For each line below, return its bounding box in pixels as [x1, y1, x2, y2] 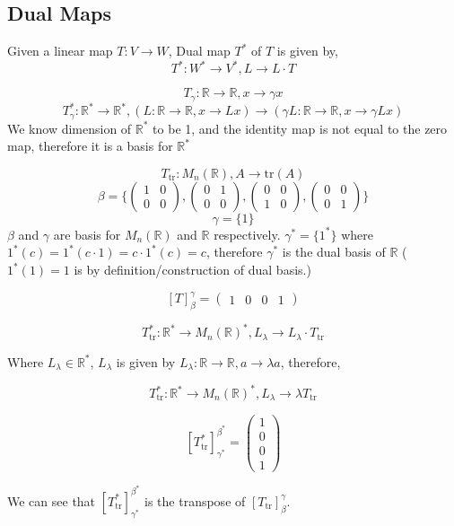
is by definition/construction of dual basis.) [74, 260, 311, 279]
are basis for [53, 224, 121, 243]
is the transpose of [144, 491, 246, 510]
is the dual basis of [282, 242, 386, 261]
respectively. [214, 224, 281, 243]
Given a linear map [7, 41, 113, 60]
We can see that [7, 491, 96, 510]
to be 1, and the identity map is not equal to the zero [153, 118, 448, 137]
